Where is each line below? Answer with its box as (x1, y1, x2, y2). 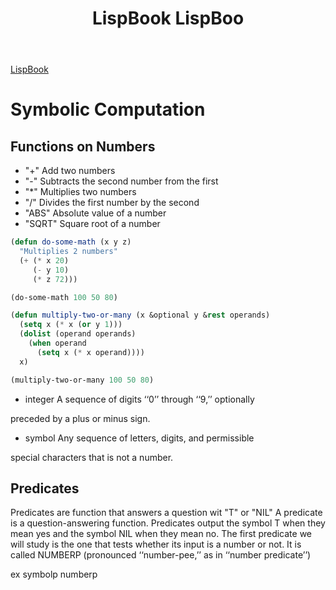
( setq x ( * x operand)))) (36, 347, 145, 357)
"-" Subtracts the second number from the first (24, 175, 219, 187)
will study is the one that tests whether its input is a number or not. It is (10, 538, 302, 551)
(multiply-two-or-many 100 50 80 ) (10, 375, 155, 385)
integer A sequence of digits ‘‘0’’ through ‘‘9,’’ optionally (24, 393, 255, 405)
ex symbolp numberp (10, 568, 98, 581)
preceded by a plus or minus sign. (10, 412, 151, 424)
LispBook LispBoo (91, 7, 245, 30)
